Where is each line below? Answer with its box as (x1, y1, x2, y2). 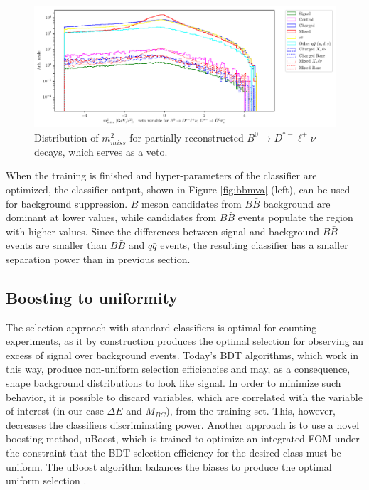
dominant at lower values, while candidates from (6, 210, 217, 225)
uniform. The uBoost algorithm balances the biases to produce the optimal (6, 459, 332, 474)
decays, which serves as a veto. (34, 144, 168, 159)
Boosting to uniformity (6, 286, 178, 308)
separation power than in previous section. (6, 251, 191, 266)
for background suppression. (6, 196, 128, 211)
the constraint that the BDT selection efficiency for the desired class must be (6, 445, 341, 460)
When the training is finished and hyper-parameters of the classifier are (6, 168, 317, 183)
